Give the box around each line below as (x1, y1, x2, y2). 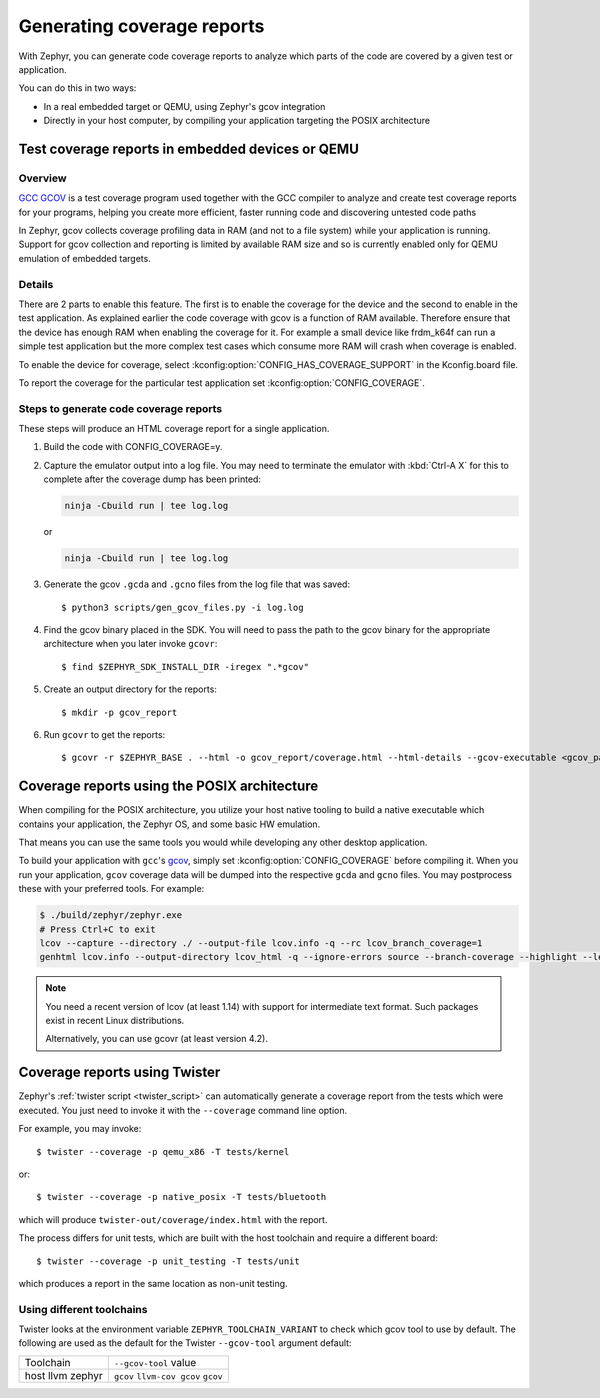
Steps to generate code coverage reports (18, 401, 223, 415)
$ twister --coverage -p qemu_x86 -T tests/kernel (36, 1146, 290, 1157)
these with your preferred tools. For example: (18, 883, 205, 895)
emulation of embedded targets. (18, 252, 152, 264)
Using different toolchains (18, 1302, 148, 1316)
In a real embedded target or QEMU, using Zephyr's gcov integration (43, 100, 326, 112)
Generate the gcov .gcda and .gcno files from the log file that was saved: (43, 578, 350, 590)
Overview (18, 171, 67, 185)
